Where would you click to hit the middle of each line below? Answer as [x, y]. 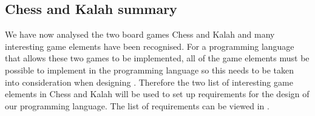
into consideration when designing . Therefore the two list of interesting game [149, 82]
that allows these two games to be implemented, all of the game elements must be [157, 58]
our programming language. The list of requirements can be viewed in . [137, 105]
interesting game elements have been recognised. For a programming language [150, 46]
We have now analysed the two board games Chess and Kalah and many [140, 34]
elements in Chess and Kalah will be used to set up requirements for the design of [157, 94]
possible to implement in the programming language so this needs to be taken [150, 70]
